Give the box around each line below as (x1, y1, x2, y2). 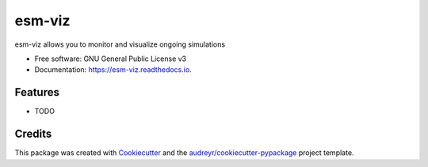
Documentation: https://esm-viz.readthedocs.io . (34, 65, 192, 74)
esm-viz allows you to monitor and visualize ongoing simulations (14, 40, 226, 49)
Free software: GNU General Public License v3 (34, 54, 187, 63)
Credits (14, 127, 52, 141)
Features (14, 85, 59, 99)
